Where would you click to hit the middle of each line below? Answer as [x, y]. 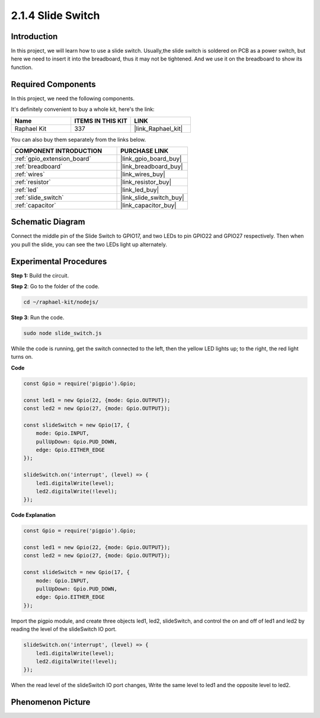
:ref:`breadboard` [39, 166]
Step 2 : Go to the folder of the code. [55, 286]
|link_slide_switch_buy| [152, 197]
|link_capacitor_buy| [149, 205]
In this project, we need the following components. [73, 98]
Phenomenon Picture [51, 702]
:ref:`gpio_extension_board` [53, 158]
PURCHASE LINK [145, 151]
